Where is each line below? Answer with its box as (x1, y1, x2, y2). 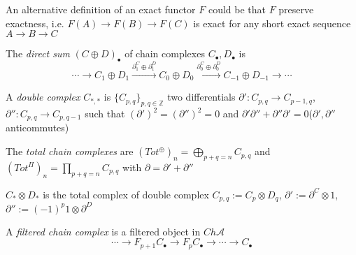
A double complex (6, 89, 80, 104)
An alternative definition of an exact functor (6, 2, 196, 16)
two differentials (167, 89, 236, 104)
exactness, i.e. (6, 15, 64, 30)
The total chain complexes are (6, 144, 134, 159)
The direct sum (6, 46, 70, 61)
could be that (208, 2, 266, 16)
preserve (278, 2, 314, 16)
